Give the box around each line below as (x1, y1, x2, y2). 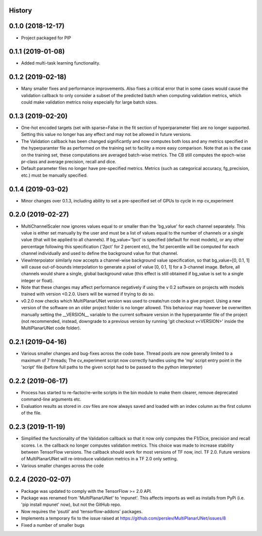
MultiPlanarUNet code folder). (21, 325, 81, 331)
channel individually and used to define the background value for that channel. (21, 251, 179, 256)
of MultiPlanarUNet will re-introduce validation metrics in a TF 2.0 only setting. (21, 456, 178, 462)
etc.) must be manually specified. (21, 172, 88, 178)
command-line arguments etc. (21, 396, 82, 402)
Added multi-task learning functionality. (21, 60, 100, 66)
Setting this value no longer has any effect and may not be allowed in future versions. (21, 132, 192, 137)
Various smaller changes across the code (21, 463, 104, 469)
